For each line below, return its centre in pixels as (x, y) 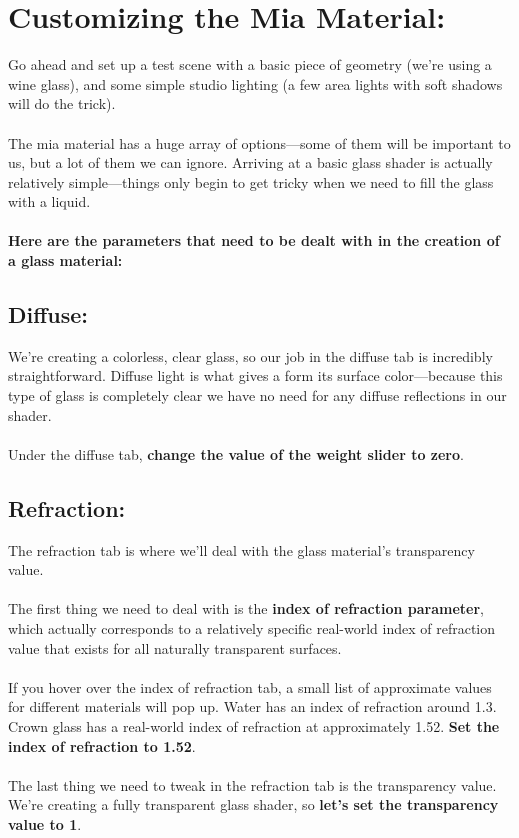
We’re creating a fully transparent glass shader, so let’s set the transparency (253, 804)
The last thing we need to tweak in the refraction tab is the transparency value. (252, 784)
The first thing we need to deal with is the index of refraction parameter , (246, 608)
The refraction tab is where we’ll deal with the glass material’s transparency (241, 549)
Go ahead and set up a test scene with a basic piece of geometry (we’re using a (250, 64)
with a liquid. (49, 201)
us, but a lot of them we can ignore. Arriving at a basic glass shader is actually (250, 162)
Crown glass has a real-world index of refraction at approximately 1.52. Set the (254, 725)
